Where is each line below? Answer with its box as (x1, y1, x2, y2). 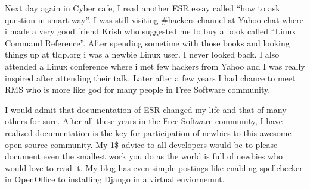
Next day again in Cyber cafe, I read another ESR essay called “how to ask (5, 2, 280, 14)
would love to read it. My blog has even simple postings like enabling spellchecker (5, 161, 303, 174)
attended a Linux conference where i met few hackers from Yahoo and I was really (5, 59, 305, 72)
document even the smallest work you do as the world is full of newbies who (5, 150, 283, 162)
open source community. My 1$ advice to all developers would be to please (5, 138, 278, 150)
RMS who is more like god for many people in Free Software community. (5, 83, 271, 96)
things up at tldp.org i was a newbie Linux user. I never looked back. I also (5, 48, 280, 61)
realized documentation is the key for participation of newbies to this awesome (5, 126, 292, 138)
